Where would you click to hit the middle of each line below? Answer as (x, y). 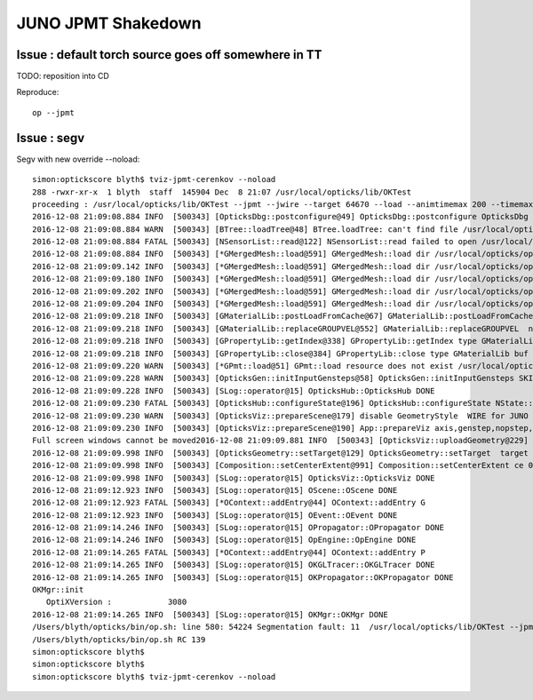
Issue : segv (51, 138)
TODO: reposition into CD (63, 76)
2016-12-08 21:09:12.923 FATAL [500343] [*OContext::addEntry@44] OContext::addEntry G (229, 503)
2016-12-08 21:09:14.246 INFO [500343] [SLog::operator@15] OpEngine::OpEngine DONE (224, 540)
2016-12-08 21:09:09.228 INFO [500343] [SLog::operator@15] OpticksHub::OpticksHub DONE (234, 390)
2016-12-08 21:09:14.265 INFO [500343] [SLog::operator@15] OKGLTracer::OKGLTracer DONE (234, 565)
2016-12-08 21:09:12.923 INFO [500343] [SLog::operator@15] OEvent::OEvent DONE (215, 515)
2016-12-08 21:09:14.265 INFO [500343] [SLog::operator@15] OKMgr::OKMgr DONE (210, 614)
